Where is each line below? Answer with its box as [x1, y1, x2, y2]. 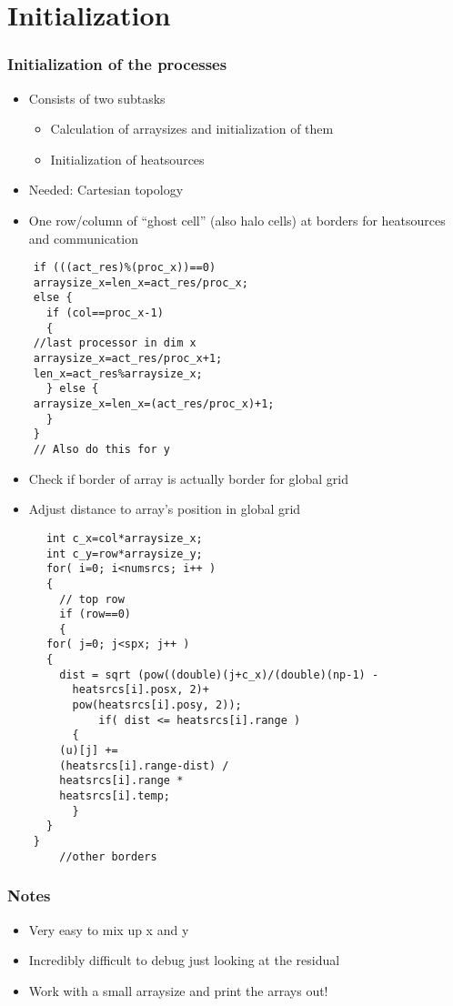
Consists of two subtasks [28, 88, 166, 107]
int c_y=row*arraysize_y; [45, 547, 203, 560]
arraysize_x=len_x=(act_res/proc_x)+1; [33, 397, 275, 411]
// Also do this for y [33, 443, 170, 457]
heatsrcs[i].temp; [59, 790, 170, 803]
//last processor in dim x [33, 337, 196, 350]
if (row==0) [59, 608, 132, 621]
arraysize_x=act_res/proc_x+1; [33, 352, 223, 366]
